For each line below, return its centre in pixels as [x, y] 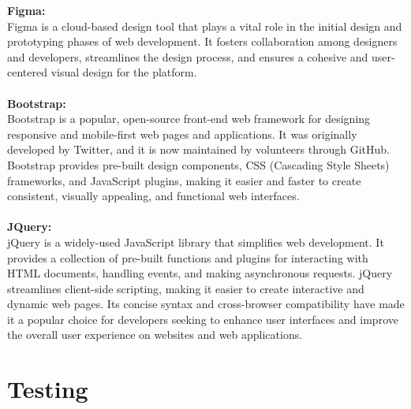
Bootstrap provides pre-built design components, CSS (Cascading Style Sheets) [198, 164]
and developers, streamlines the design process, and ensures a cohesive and [188, 56]
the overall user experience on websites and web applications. [155, 335]
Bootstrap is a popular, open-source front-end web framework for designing [189, 119]
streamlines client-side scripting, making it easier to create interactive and [186, 288]
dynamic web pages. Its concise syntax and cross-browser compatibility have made [206, 304]
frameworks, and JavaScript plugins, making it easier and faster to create [184, 180]
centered [27, 72]
